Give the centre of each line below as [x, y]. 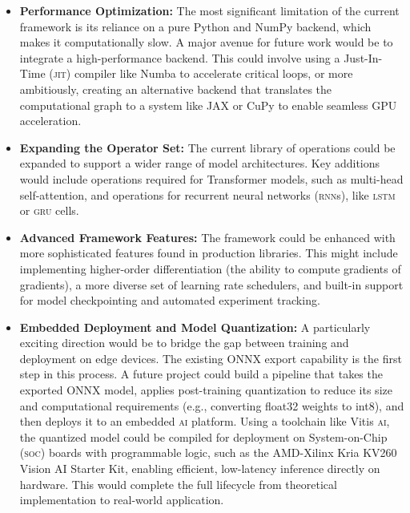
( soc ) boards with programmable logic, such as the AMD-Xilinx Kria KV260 [208, 452]
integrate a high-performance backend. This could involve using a [180, 57]
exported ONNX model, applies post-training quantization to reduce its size [206, 390]
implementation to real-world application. [122, 500]
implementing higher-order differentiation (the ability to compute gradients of [210, 268]
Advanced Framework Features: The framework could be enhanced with [207, 237]
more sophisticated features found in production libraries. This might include [209, 253]
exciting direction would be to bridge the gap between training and [184, 343]
